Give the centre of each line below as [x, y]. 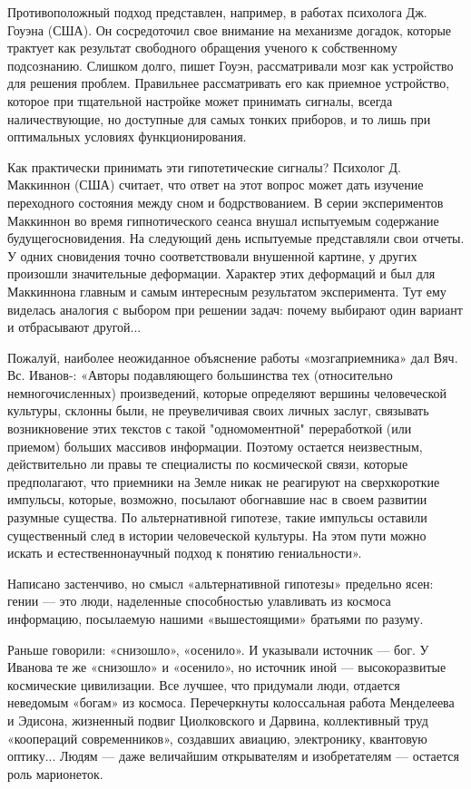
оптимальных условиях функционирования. [127, 136]
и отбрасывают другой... [74, 327]
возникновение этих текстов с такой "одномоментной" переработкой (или [210, 429]
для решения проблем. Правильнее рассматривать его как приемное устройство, [229, 83]
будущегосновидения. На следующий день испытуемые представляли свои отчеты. [236, 238]
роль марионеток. [55, 773]
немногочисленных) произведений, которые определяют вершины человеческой [227, 392]
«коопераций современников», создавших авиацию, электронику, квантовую [217, 738]
